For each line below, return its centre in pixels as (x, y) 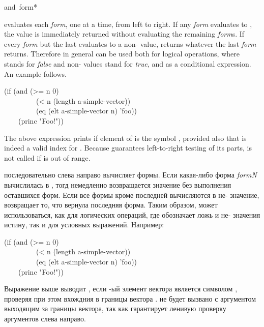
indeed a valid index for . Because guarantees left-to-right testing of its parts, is (128, 148)
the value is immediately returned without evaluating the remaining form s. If (124, 34)
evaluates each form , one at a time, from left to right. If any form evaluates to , (128, 24)
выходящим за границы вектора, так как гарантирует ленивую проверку (115, 308)
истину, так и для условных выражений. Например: (84, 225)
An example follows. (35, 73)
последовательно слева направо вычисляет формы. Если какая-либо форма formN (130, 175)
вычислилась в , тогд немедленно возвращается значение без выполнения (118, 184)
